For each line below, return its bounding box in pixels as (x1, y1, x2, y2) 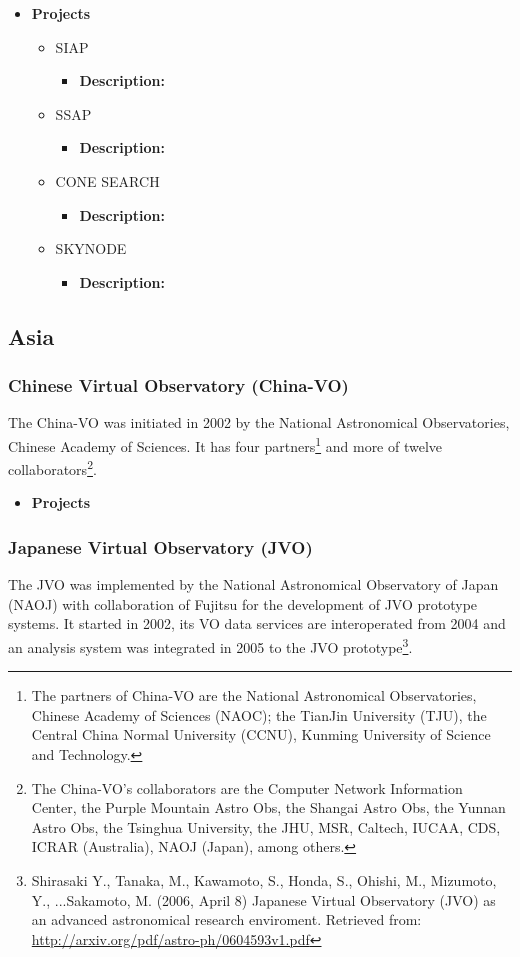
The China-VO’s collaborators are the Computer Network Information (31, 777, 463, 798)
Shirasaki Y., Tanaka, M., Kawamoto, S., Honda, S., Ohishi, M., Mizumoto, (31, 870, 497, 891)
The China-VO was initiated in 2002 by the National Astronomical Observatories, (8, 412, 510, 433)
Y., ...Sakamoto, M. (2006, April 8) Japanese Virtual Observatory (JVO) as (31, 889, 496, 910)
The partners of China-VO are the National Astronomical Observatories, (31, 685, 477, 706)
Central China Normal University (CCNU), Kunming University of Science (31, 724, 491, 745)
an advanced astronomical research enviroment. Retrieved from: (31, 909, 422, 930)
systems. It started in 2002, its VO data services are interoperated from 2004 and (8, 613, 506, 634)
